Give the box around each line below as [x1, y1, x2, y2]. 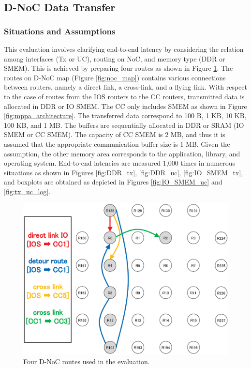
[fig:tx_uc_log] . [4, 186, 51, 196]
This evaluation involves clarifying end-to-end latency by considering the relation [4, 44, 244, 54]
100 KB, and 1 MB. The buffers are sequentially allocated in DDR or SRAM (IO [4, 120, 244, 130]
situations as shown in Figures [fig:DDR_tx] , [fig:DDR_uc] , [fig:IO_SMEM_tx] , [4, 167, 243, 177]
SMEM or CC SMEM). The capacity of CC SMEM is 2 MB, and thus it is [4, 129, 225, 139]
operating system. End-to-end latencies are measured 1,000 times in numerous [4, 158, 235, 168]
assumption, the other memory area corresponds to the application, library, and [4, 148, 240, 158]
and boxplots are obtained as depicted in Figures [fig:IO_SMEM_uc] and [4, 177, 222, 187]
